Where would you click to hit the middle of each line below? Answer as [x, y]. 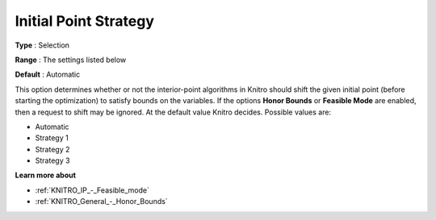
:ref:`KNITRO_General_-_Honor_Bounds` [102, 201]
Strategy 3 [52, 160]
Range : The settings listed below [71, 60]
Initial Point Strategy [85, 21]
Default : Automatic [48, 75]
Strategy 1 [52, 138]
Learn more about [46, 175]
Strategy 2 [52, 149]
